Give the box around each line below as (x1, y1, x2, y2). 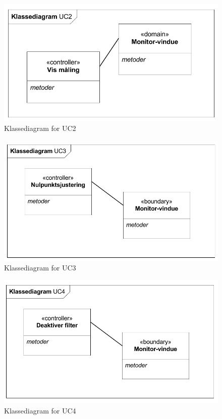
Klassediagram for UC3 (4, 262, 76, 273)
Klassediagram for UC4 (4, 405, 76, 415)
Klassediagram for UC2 (4, 123, 76, 133)
